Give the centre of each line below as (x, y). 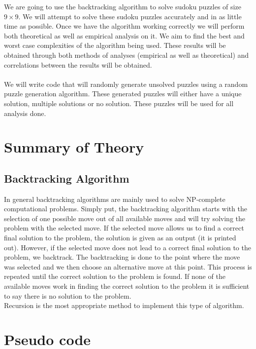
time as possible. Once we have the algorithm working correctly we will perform (124, 26)
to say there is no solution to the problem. (68, 295)
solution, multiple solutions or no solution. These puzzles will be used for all (119, 103)
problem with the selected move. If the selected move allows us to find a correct (124, 228)
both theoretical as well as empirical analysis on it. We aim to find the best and (124, 35)
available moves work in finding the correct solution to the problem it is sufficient (127, 286)
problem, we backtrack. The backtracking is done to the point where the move (122, 257)
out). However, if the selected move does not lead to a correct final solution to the (128, 247)
